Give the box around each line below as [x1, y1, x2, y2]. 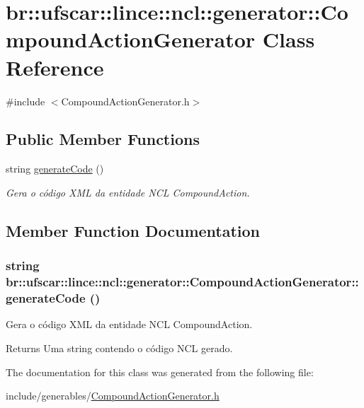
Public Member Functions [6, 128, 200, 150]
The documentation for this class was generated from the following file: [6, 364, 314, 379]
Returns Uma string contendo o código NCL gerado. [6, 340, 233, 355]
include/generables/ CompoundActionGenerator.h [6, 388, 220, 403]
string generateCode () [6, 161, 104, 176]
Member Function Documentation [6, 219, 261, 241]
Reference [6, 52, 104, 81]
